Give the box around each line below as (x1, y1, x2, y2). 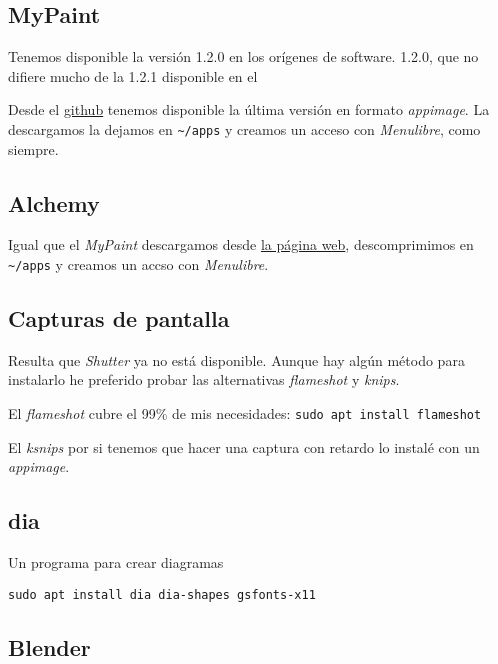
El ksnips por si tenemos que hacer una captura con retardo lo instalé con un (8, 436, 480, 457)
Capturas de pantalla (8, 303, 230, 334)
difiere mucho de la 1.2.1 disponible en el (8, 65, 258, 86)
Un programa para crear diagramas (8, 552, 224, 573)
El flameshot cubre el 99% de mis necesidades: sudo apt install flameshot (8, 403, 482, 424)
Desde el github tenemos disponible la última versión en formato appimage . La (8, 99, 490, 120)
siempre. (8, 138, 59, 159)
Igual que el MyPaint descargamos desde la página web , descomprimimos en (8, 234, 474, 255)
